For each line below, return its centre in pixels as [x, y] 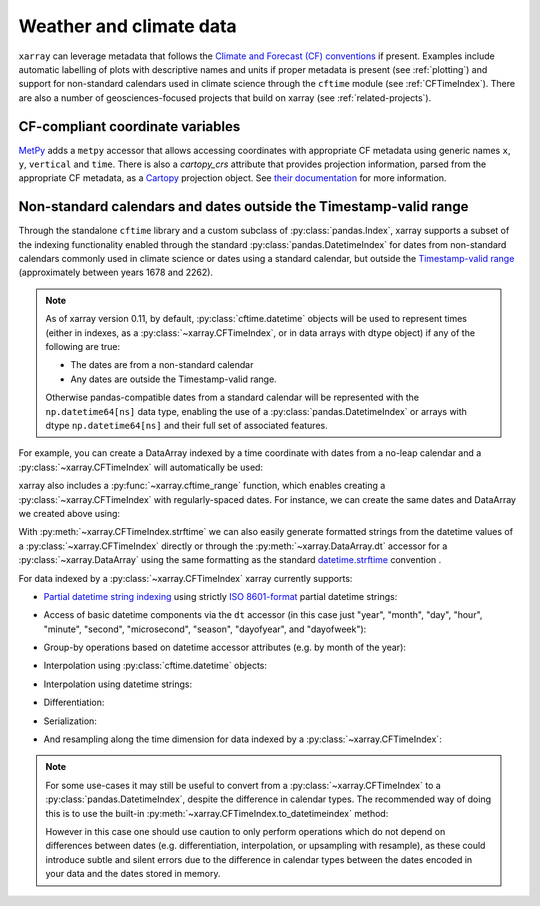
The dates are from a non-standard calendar [162, 365]
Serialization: [70, 721]
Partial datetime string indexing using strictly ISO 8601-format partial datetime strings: [220, 596]
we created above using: [69, 513]
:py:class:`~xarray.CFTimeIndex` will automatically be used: [141, 467]
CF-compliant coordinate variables [129, 126]
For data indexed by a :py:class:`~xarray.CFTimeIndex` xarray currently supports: [185, 578]
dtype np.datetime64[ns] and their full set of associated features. [187, 425]
